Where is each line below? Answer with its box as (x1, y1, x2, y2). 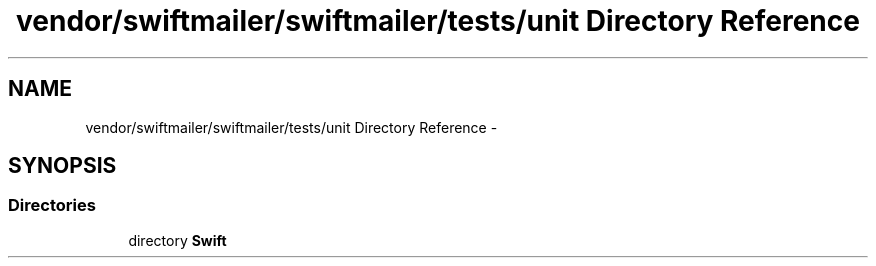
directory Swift (128, 231, 227, 249)
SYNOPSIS (8, 153, 117, 179)
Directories (8, 195, 96, 216)
